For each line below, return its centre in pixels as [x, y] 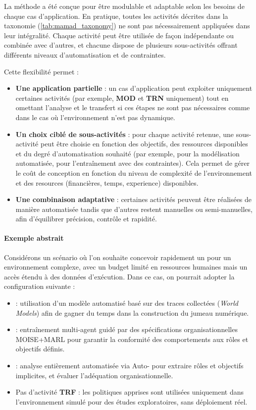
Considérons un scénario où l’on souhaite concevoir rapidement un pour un [118, 257]
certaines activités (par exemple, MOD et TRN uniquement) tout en [122, 98]
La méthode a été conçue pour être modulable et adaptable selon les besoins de [124, 6]
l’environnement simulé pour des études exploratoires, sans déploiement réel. [131, 401]
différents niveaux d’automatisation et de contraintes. [85, 54]
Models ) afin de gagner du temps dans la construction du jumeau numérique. [132, 312]
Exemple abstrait [34, 238]
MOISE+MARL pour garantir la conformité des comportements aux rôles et [132, 339]
